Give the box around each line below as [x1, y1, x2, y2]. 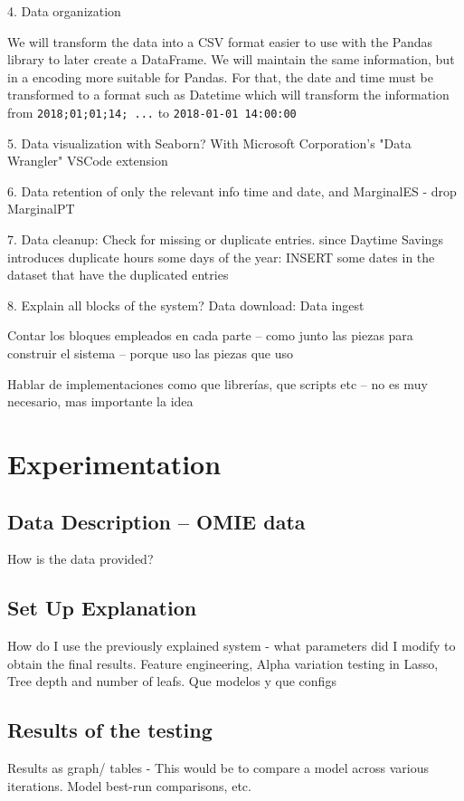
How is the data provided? [7, 549, 154, 568]
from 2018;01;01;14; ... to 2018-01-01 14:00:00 [7, 102, 297, 121]
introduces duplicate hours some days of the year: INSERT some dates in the [7, 247, 435, 266]
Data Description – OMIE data [7, 507, 306, 535]
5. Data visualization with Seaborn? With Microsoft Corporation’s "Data [7, 133, 412, 152]
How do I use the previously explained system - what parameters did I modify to [7, 636, 456, 655]
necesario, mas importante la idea [7, 392, 194, 411]
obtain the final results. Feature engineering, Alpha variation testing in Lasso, [7, 653, 439, 672]
